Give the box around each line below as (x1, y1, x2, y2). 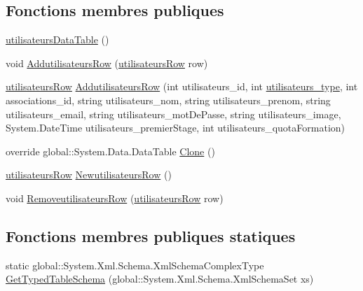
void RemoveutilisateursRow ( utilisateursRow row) (6, 190, 224, 205)
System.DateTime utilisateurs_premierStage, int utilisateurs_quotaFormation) (6, 120, 345, 135)
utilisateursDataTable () (6, 32, 109, 47)
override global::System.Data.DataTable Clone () (6, 143, 215, 158)
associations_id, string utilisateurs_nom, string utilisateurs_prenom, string (6, 92, 331, 107)
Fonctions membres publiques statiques (6, 225, 296, 246)
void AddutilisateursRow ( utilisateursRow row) (6, 55, 208, 70)
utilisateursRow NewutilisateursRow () (6, 167, 172, 182)
